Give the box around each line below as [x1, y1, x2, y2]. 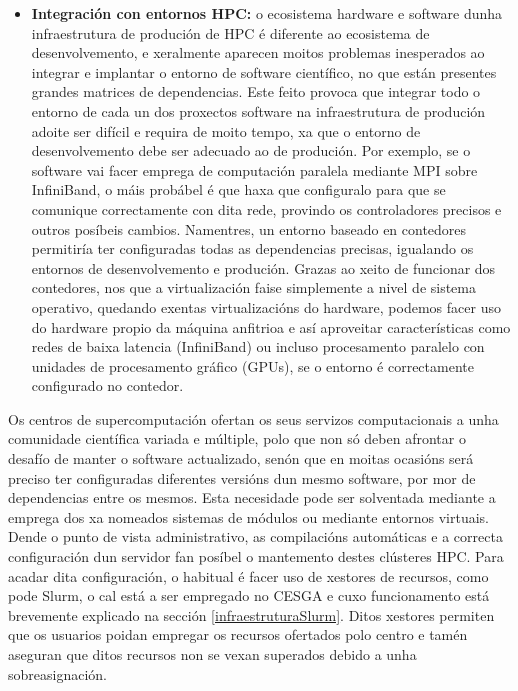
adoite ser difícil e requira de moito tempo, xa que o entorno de [31, 120, 421, 141]
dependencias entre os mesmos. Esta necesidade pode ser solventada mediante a [8, 487, 496, 508]
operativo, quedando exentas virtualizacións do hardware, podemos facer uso [31, 296, 501, 317]
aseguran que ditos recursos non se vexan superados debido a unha [8, 644, 417, 664]
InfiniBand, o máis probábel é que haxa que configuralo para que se [31, 179, 446, 200]
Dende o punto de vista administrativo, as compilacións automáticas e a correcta [8, 526, 503, 547]
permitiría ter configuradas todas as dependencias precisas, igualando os [31, 238, 474, 259]
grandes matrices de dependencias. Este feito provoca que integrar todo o [31, 81, 481, 102]
